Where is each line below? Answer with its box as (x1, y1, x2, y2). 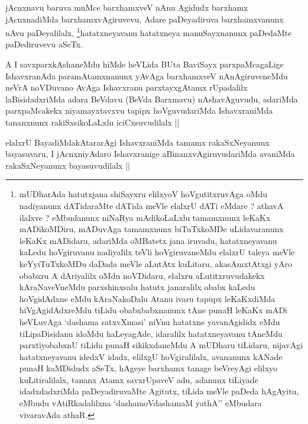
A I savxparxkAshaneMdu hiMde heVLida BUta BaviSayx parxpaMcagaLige (5, 58, 284, 70)
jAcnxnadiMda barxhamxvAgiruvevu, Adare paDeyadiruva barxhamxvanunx (5, 12, 284, 25)
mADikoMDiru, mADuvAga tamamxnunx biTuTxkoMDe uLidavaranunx (19, 223, 284, 235)
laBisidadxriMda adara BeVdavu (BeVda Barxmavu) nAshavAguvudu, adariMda (5, 92, 298, 105)
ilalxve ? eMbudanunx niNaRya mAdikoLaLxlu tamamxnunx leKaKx (19, 211, 271, 223)
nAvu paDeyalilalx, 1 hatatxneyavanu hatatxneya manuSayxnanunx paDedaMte (5, 25, 292, 38)
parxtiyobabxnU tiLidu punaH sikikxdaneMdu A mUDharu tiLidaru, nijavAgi (19, 339, 303, 351)
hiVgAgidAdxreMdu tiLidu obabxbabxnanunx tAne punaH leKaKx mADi (19, 304, 288, 316)
